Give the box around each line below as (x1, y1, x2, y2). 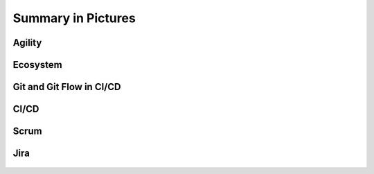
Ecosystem (12, 59, 62, 71)
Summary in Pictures (12, 10, 136, 26)
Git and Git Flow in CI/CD (12, 81, 121, 93)
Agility (12, 37, 42, 49)
